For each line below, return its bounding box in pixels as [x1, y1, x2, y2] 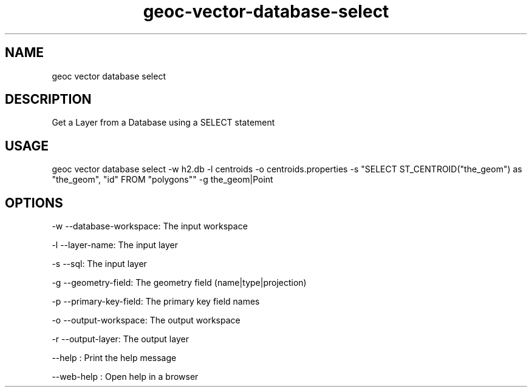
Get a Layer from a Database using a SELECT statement [52, 117, 275, 128]
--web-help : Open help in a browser [52, 371, 199, 382]
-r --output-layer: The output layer [52, 334, 189, 345]
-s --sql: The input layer [52, 259, 147, 269]
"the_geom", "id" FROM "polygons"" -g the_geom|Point [52, 174, 273, 185]
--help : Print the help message [52, 353, 177, 363]
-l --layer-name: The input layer [52, 240, 179, 251]
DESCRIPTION [5, 92, 92, 107]
